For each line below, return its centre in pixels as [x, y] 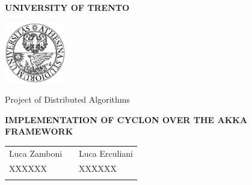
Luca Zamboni [36, 153]
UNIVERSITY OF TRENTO [67, 7]
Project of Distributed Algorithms [67, 99]
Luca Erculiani [106, 153]
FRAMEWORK [39, 131]
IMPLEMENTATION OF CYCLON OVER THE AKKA [126, 119]
